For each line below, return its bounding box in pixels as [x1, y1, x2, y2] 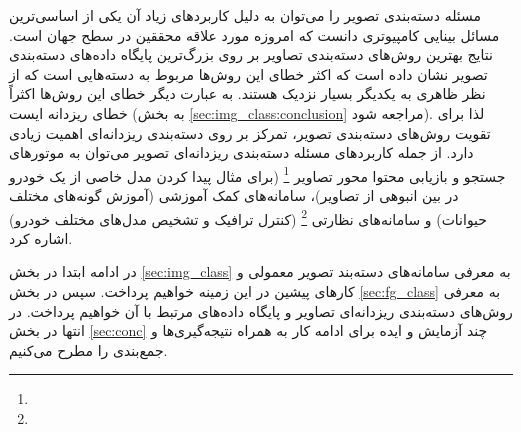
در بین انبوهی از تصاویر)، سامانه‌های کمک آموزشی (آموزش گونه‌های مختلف [9, 185, 459, 205]
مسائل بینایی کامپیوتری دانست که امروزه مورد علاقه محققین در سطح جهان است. [9, 24, 500, 45]
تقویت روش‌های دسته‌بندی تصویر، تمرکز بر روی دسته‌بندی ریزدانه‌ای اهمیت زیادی [9, 122, 491, 143]
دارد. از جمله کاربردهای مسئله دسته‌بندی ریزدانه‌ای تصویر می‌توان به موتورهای [9, 142, 474, 163]
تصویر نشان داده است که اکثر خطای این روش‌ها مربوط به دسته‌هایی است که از [9, 63, 488, 84]
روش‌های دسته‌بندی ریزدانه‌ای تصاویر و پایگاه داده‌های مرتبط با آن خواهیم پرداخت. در [9, 300, 513, 321]
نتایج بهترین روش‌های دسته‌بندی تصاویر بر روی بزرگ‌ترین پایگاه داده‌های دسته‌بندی [9, 44, 493, 65]
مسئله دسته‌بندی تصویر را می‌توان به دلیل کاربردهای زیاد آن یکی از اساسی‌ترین [9, 5, 482, 25]
